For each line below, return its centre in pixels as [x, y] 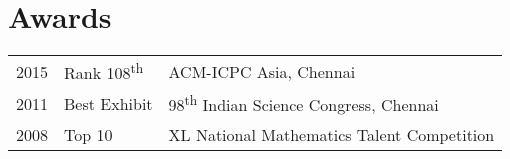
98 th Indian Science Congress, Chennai [303, 103]
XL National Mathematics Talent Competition [331, 134]
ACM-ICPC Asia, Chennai [262, 71]
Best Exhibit [108, 104]
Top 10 [88, 134]
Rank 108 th [104, 71]
